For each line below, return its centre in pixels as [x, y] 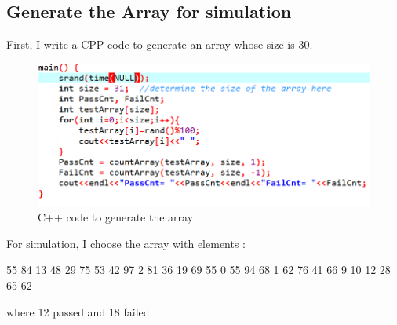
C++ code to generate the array [116, 217]
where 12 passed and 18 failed [78, 311]
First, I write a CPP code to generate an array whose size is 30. [160, 44]
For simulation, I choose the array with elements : [126, 243]
